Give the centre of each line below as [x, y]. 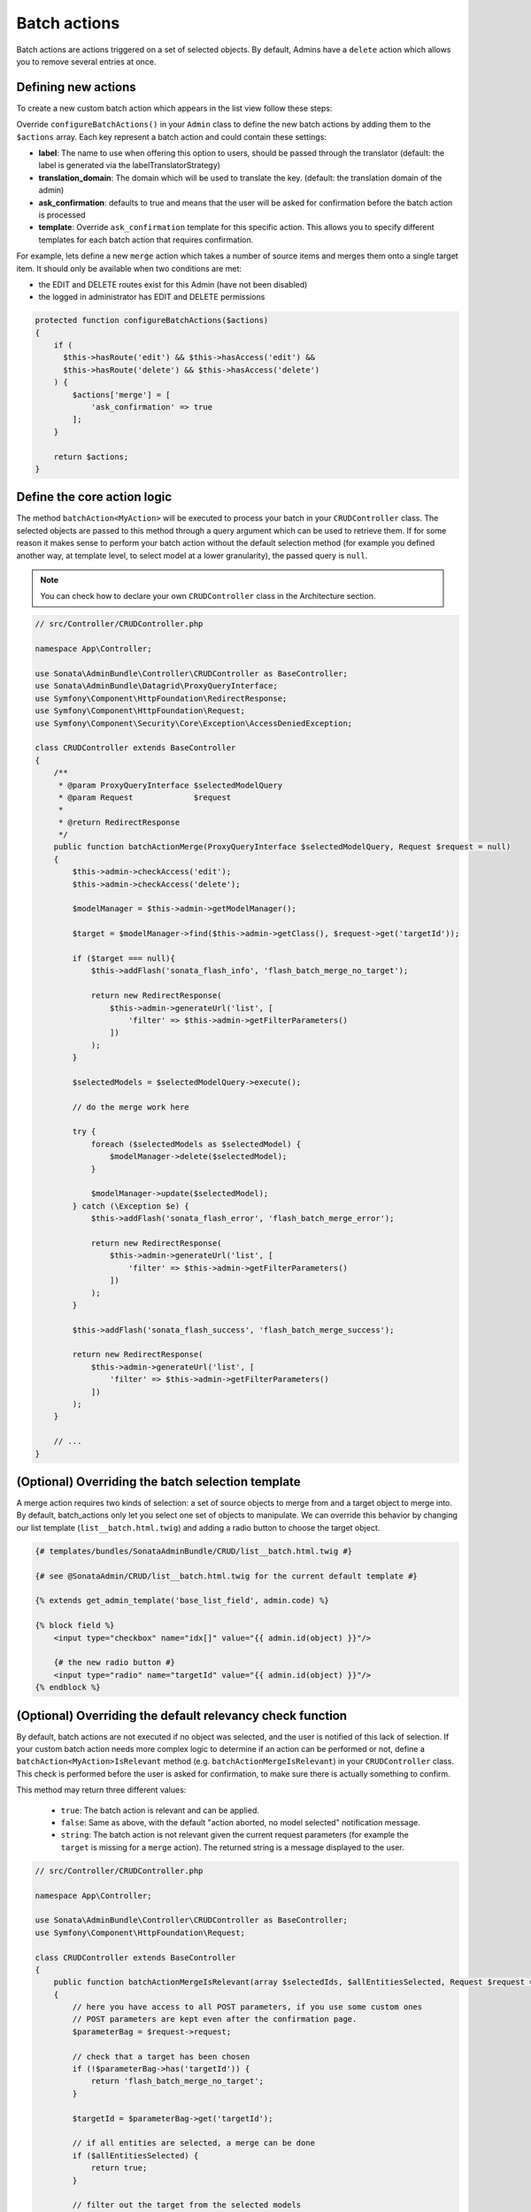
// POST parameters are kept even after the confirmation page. [215, 2019]
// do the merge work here [131, 1107]
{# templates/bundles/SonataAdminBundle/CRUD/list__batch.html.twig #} [194, 1551]
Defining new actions [76, 87]
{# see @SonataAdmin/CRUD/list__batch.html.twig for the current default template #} [226, 1576]
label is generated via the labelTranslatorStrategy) [130, 165]
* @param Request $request [145, 797]
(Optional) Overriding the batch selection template [158, 1482]
